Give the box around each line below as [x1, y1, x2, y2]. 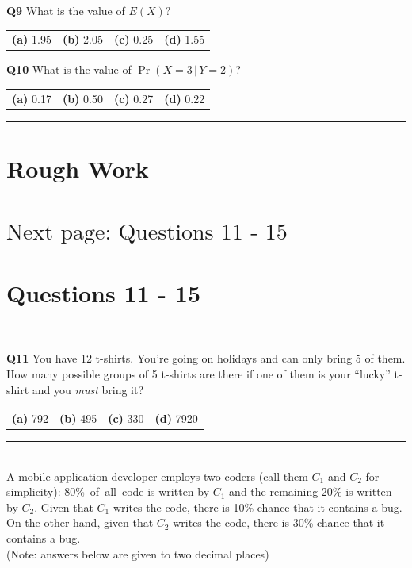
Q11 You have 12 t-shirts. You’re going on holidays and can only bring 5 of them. [6, 350, 406, 367]
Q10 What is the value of [6, 61, 132, 78]
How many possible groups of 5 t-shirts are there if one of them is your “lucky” [6, 365, 391, 382]
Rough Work [6, 152, 149, 185]
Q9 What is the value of [6, 2, 125, 18]
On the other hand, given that [6, 514, 154, 531]
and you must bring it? [32, 381, 144, 397]
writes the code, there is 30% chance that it [173, 514, 385, 531]
